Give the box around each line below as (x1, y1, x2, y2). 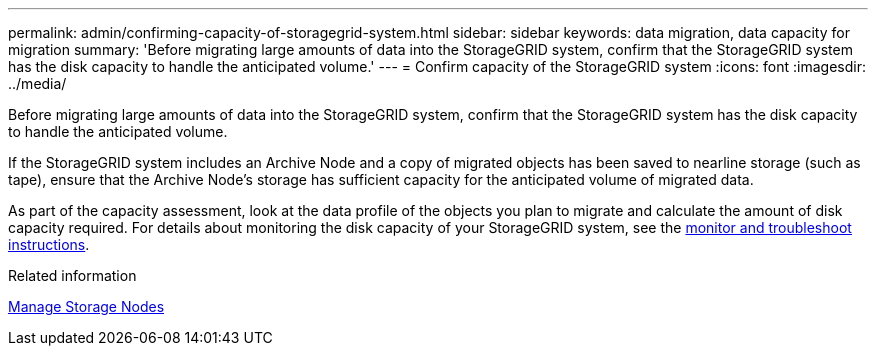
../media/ (8, 75, 67, 92)
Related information (8, 267, 137, 284)
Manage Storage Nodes (8, 298, 165, 315)
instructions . (8, 236, 90, 253)
